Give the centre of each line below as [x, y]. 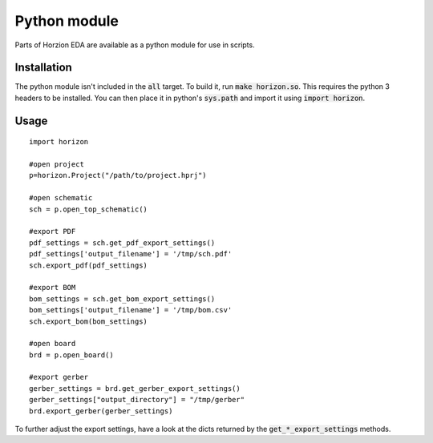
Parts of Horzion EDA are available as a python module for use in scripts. [135, 45]
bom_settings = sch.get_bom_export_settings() [122, 299]
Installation [43, 68]
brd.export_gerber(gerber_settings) [101, 411]
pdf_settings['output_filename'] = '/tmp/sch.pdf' [131, 254]
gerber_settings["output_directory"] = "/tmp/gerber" [137, 400]
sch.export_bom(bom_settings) [89, 321]
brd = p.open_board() [71, 355]
